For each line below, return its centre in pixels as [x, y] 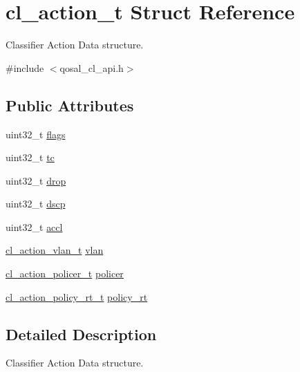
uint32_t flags [36, 134]
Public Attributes [70, 105]
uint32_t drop [36, 180]
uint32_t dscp [36, 204]
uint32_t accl [34, 226]
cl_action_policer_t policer [65, 273]
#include [25, 67]
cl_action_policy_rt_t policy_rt [77, 296]
